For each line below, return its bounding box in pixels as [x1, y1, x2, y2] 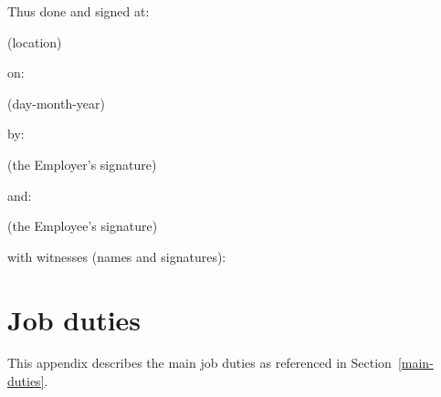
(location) [7, 32, 62, 51]
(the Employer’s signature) [7, 154, 157, 173]
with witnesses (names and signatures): [7, 246, 226, 266]
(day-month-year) [7, 93, 105, 112]
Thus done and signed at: [7, 2, 150, 20]
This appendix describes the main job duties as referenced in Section [7, 353, 392, 372]
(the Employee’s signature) [7, 216, 158, 235]
